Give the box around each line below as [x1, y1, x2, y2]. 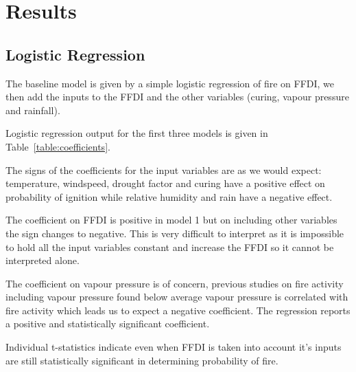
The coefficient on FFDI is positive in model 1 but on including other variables [5, 212, 337, 227]
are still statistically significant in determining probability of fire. [5, 353, 278, 367]
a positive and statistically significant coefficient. [5, 316, 210, 331]
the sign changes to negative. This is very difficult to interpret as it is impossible [5, 226, 344, 240]
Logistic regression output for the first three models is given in [5, 126, 268, 140]
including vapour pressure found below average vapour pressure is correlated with [5, 289, 348, 304]
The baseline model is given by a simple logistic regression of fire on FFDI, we [5, 76, 335, 90]
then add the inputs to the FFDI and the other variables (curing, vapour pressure [5, 89, 349, 104]
